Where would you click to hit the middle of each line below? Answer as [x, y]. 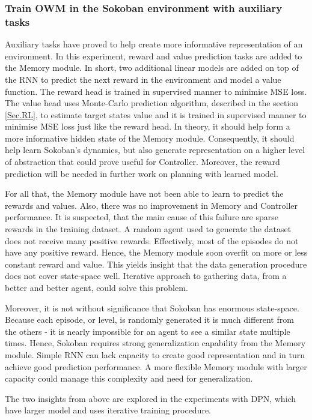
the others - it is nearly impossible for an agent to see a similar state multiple [148, 331]
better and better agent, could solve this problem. [96, 288]
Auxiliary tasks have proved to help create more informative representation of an [154, 44]
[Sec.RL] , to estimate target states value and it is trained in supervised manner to [156, 114]
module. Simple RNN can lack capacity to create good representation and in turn [155, 354]
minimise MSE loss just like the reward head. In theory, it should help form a [148, 126]
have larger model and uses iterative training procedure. [108, 410]
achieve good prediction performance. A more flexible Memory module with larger [156, 366]
